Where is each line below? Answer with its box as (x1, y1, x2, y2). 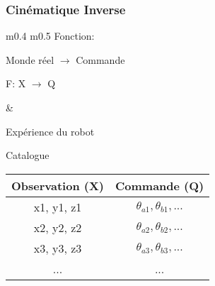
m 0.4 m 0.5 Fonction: (6, 28, 95, 43)
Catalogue (6, 148, 50, 163)
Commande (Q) (115, 177, 204, 194)
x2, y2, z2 (33, 219, 82, 236)
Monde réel (6, 52, 54, 67)
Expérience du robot (6, 123, 95, 138)
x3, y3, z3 (33, 239, 82, 256)
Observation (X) (11, 177, 104, 194)
